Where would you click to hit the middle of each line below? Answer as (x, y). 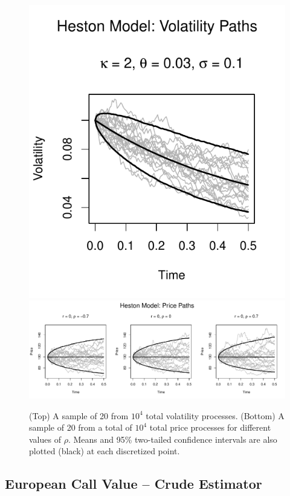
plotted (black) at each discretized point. (105, 451)
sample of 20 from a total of (81, 427)
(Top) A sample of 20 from (79, 415)
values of (45, 439)
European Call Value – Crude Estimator (134, 484)
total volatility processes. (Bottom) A (215, 415)
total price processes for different (210, 427)
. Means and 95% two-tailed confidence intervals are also (172, 439)
